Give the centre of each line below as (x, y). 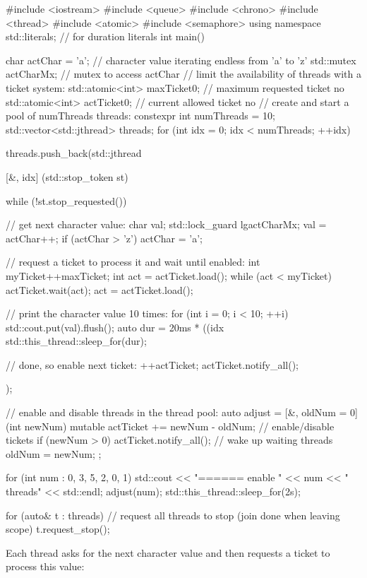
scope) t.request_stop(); (58, 529)
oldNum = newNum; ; (54, 453)
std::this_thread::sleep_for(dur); (76, 341)
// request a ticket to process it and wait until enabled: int (133, 262)
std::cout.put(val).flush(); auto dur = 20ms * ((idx (115, 327)
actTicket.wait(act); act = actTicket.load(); (100, 289)
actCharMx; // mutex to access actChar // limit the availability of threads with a (183, 74)
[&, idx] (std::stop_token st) (67, 176)
